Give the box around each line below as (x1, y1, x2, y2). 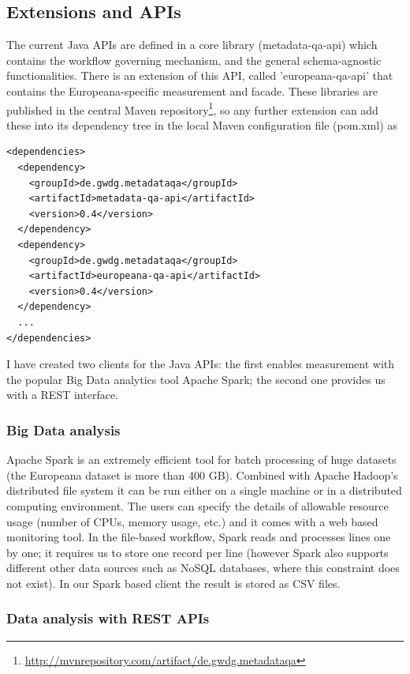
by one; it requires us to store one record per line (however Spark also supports (6, 544, 389, 560)
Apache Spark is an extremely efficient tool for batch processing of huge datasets (6, 451, 397, 468)
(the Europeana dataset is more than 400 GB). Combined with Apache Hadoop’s (6, 466, 398, 483)
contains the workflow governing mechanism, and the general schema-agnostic (6, 51, 382, 68)
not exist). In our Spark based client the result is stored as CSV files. (6, 574, 341, 591)
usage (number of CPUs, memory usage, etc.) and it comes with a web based (6, 513, 378, 529)
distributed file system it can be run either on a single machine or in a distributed (6, 482, 402, 499)
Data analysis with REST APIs (6, 608, 210, 628)
